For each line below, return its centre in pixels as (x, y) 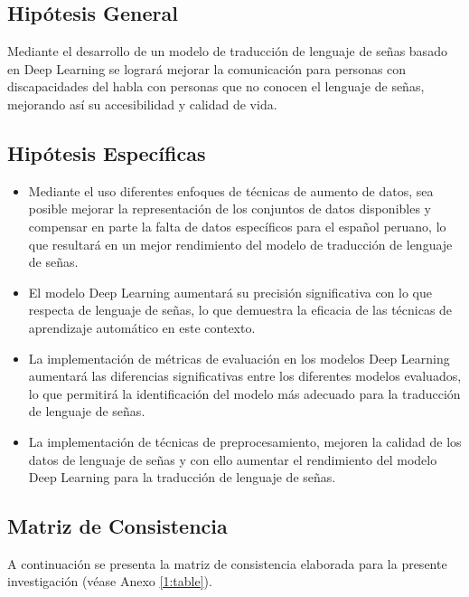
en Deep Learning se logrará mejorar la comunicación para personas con (207, 68)
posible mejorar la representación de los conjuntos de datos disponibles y (230, 208)
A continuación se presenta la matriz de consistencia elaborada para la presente (227, 563)
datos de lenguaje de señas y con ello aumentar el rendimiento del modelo (233, 459)
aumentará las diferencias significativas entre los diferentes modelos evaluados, (245, 376)
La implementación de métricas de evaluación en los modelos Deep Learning (239, 358)
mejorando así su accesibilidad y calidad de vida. (142, 104)
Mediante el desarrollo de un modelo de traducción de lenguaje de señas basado (227, 51)
